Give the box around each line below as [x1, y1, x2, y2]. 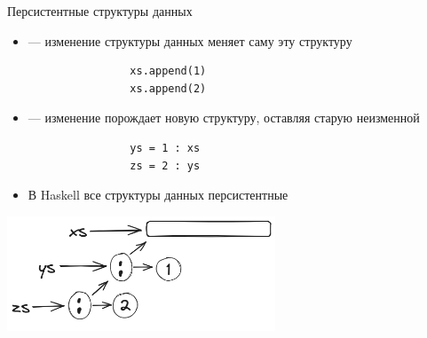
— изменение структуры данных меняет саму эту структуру [28, 31, 352, 50]
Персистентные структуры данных [7, 2, 193, 20]
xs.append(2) [130, 82, 207, 95]
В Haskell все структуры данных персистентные [28, 185, 289, 204]
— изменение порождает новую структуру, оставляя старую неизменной [28, 108, 420, 127]
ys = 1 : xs [130, 141, 201, 154]
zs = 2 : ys [130, 159, 201, 172]
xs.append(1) [130, 65, 207, 78]
